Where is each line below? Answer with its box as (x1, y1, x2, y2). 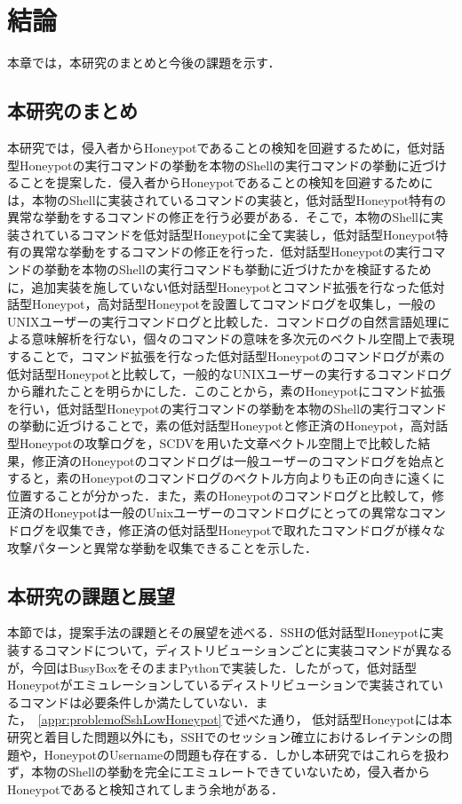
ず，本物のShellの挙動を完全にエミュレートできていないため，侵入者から (7, 762, 430, 781)
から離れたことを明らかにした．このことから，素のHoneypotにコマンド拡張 (7, 382, 446, 400)
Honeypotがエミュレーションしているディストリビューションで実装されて (7, 675, 431, 694)
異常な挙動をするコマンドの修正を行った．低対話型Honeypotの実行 (31, 242, 421, 261)
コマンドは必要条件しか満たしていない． (19, 692, 256, 711)
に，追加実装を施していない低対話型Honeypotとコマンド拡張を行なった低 (7, 277, 433, 296)
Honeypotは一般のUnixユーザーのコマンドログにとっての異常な (44, 503, 409, 522)
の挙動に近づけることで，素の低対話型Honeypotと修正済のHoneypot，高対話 (7, 416, 449, 435)
